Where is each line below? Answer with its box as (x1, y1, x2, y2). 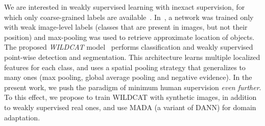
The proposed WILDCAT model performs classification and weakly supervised (4, 41, 253, 52)
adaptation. (4, 112, 40, 122)
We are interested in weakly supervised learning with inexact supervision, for (4, 2, 245, 12)
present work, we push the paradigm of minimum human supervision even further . (4, 81, 261, 92)
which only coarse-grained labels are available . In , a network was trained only (4, 11, 254, 22)
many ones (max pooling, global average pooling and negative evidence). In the (4, 72, 252, 82)
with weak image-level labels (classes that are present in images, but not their (4, 22, 248, 32)
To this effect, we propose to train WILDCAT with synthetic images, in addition (4, 92, 257, 102)
